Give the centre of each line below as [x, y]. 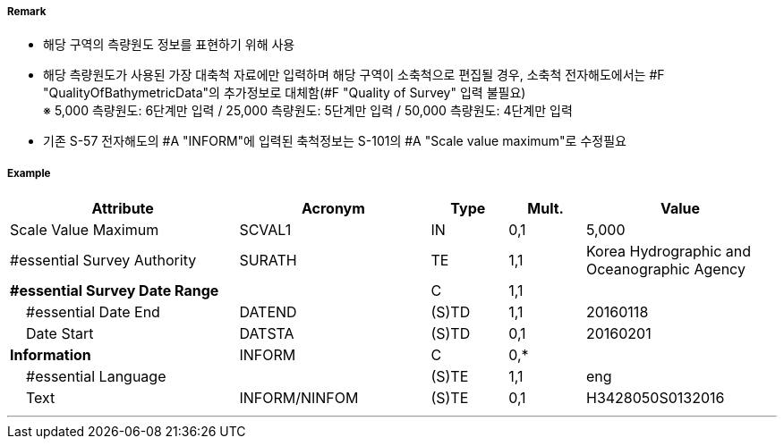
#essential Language [96, 377]
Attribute [123, 209]
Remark [27, 12]
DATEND [268, 312]
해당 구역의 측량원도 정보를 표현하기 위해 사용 [169, 45]
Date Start [60, 334]
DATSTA [267, 334]
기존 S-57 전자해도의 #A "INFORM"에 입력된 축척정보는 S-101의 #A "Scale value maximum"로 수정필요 [335, 141]
